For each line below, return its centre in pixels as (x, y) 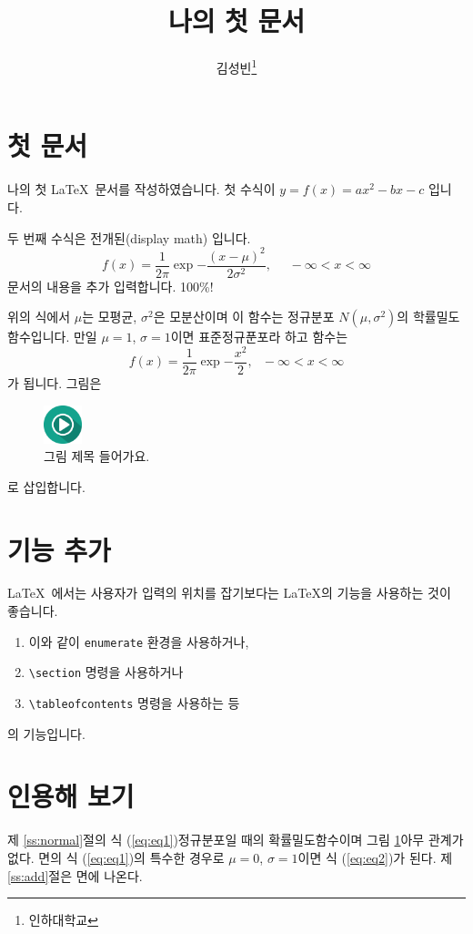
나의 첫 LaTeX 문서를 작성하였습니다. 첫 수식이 (141, 189)
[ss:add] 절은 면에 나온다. (75, 875)
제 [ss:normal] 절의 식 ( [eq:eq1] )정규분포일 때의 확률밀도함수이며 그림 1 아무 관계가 (236, 840)
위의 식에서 (39, 317)
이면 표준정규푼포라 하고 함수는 (259, 337)
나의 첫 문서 (236, 21)
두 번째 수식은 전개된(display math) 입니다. (129, 237)
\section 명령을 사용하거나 (106, 672)
